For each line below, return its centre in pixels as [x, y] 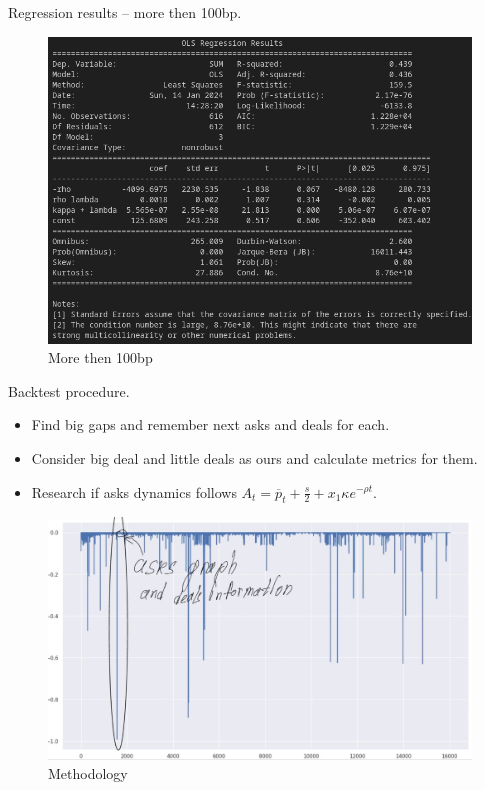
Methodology [88, 773]
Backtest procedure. [69, 390]
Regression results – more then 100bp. [125, 12]
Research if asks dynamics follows [134, 491]
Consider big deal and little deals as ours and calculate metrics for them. [254, 457]
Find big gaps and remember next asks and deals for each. [210, 424]
